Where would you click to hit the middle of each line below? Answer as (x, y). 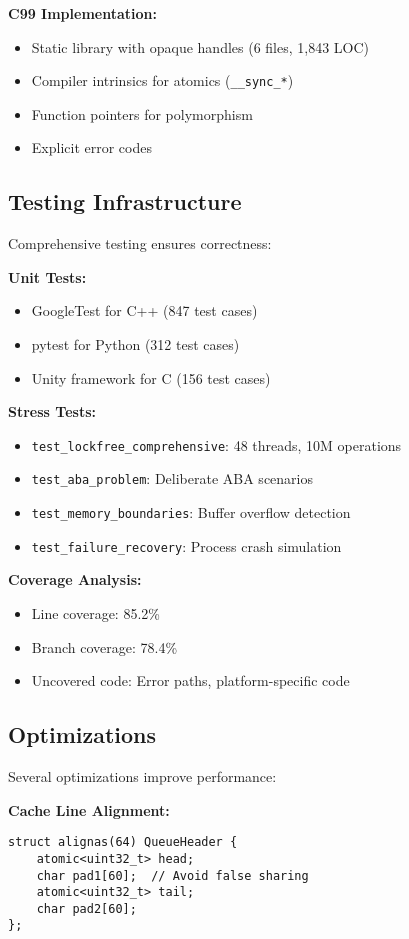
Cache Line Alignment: (89, 809)
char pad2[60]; (86, 908)
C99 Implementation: (82, 13)
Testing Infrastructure (125, 201)
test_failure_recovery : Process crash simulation (186, 545)
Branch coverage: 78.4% (104, 646)
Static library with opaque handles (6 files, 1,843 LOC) (200, 46)
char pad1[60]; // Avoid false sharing (172, 875)
